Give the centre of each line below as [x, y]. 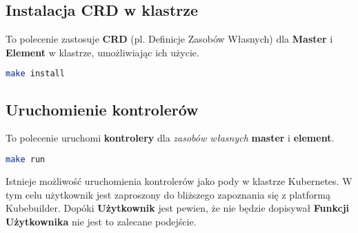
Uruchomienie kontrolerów [102, 109]
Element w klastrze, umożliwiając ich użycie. [102, 52]
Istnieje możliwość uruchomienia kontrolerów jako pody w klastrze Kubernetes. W [179, 180]
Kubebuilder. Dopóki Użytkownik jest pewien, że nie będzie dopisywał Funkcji [178, 208]
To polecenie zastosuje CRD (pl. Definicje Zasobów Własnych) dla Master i [169, 39]
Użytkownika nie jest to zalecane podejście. [101, 221]
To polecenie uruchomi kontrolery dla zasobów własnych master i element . [170, 138]
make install [35, 74]
